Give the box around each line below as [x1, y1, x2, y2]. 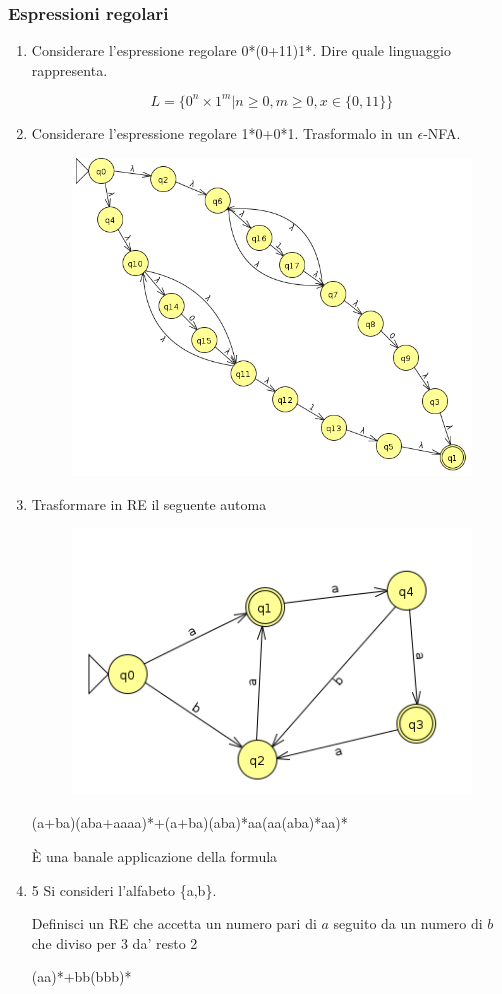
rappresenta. [31, 59, 108, 80]
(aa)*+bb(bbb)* [31, 966, 132, 987]
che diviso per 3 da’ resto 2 [31, 932, 198, 953]
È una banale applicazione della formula [31, 845, 278, 866]
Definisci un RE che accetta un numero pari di [31, 913, 317, 934]
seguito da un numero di [333, 913, 483, 934]
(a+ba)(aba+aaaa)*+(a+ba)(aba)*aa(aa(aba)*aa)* [31, 812, 348, 833]
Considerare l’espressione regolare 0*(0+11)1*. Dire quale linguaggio [31, 40, 451, 61]
